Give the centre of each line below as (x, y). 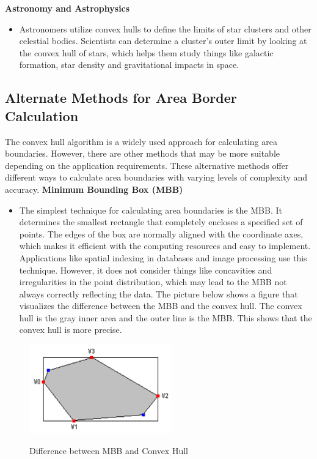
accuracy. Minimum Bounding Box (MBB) (94, 189)
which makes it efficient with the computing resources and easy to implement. (165, 246)
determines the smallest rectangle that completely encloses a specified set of (161, 222)
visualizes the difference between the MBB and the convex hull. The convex (161, 306)
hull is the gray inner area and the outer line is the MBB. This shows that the (166, 317)
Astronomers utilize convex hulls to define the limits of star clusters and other (165, 28)
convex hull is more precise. (71, 330)
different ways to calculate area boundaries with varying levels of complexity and (156, 177)
